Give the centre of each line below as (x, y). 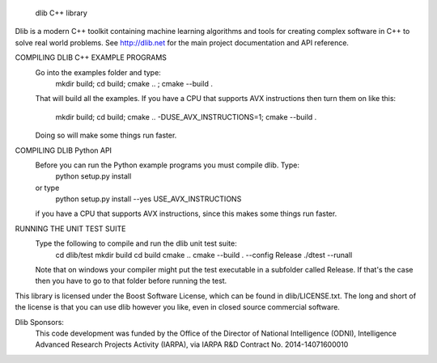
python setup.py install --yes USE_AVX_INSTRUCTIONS (148, 199)
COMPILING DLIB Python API (64, 150)
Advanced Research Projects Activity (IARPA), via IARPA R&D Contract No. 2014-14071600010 (192, 344)
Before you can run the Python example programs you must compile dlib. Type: (167, 165)
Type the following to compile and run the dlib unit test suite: (136, 243)
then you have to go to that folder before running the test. (131, 281)
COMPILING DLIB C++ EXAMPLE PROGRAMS (91, 57)
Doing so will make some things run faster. (106, 135)
